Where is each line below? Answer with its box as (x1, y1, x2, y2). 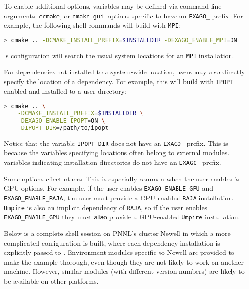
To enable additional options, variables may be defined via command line (4, 1, 222, 11)
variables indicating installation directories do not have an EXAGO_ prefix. (4, 157, 221, 167)
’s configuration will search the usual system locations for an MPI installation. (4, 50, 234, 60)
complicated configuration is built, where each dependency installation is (4, 237, 220, 248)
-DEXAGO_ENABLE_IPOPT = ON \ (18, 117, 105, 125)
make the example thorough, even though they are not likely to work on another (4, 256, 244, 267)
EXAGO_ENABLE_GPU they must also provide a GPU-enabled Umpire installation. (4, 212, 240, 222)
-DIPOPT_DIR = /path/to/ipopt (18, 124, 108, 131)
